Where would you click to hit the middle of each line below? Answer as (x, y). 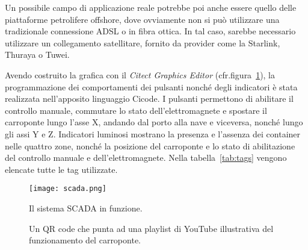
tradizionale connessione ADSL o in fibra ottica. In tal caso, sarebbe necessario (150, 31)
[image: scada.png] (68, 189)
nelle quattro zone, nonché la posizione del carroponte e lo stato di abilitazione (150, 145)
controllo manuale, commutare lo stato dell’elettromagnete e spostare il (136, 110)
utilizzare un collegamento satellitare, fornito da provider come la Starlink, (143, 42)
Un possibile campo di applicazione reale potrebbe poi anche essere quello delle (151, 7)
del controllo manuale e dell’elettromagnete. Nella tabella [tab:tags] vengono (146, 158)
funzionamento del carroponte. (85, 240)
